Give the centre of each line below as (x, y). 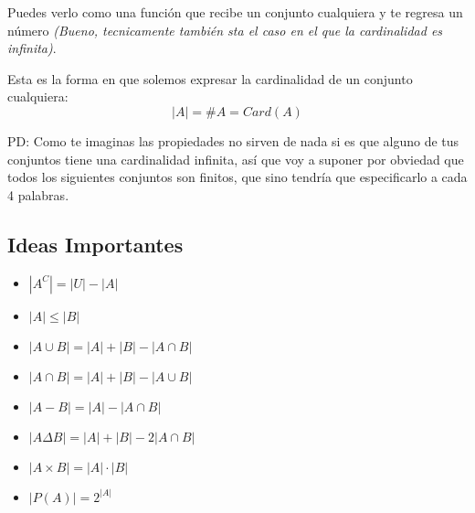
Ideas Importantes (95, 244)
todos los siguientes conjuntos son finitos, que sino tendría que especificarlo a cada (237, 177)
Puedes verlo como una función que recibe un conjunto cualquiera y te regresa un (235, 12)
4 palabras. (38, 194)
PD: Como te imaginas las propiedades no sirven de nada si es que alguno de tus (233, 140)
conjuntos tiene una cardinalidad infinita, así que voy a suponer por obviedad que (236, 159)
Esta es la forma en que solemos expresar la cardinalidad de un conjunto (210, 78)
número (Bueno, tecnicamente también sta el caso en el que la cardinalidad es (225, 30)
